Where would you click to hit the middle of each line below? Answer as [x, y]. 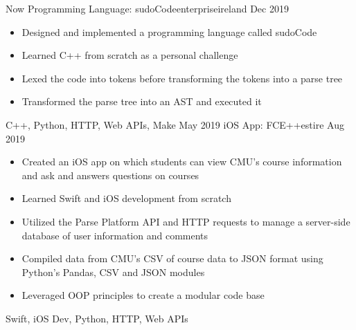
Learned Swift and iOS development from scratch [126, 198]
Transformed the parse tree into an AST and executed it [142, 101]
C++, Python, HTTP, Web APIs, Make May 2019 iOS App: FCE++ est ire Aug [175, 124]
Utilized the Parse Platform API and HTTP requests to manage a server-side [186, 221]
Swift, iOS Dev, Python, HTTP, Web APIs [97, 318]
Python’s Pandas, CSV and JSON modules [113, 272]
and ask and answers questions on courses [110, 175]
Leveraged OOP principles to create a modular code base [143, 295]
